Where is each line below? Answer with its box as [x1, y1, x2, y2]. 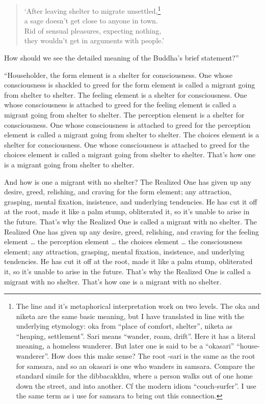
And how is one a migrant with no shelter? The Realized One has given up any [4, 176, 252, 187]
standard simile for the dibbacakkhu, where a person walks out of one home [16, 370, 253, 381]
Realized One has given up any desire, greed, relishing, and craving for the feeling [4, 226, 259, 237]
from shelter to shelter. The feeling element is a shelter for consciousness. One [4, 89, 247, 100]
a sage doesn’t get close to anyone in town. [24, 15, 158, 26]
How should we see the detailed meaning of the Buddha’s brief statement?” [4, 52, 239, 63]
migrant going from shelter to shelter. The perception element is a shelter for [4, 109, 245, 120]
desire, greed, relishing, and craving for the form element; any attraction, [4, 186, 232, 197]
